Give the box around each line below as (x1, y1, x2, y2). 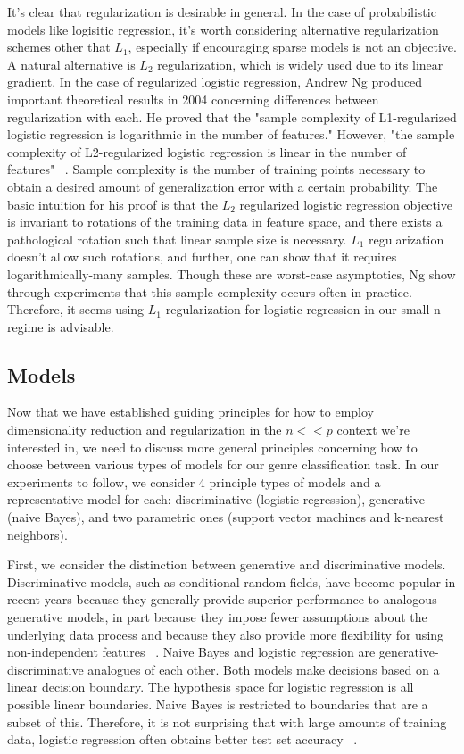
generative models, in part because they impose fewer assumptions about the (7, 608, 427, 626)
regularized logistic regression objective (239, 195, 452, 213)
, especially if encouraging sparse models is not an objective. (128, 37, 457, 56)
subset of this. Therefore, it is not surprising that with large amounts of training (7, 712, 447, 731)
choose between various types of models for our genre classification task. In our (7, 455, 439, 474)
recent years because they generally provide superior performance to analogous (7, 590, 437, 609)
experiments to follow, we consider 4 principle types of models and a (7, 472, 381, 491)
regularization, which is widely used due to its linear (157, 54, 443, 73)
